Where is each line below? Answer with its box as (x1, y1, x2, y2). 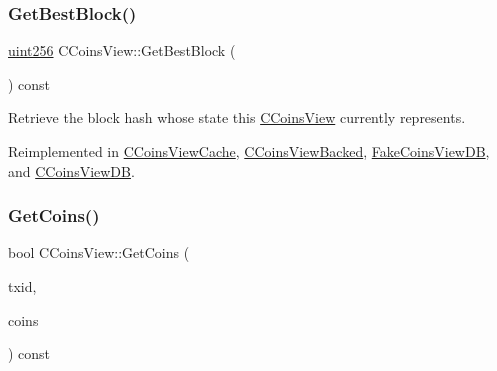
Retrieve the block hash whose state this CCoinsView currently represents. (8, 107, 466, 128)
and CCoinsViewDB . (8, 160, 135, 181)
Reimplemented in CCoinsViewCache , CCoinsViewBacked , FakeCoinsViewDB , (8, 141, 490, 161)
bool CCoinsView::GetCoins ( (8, 242, 190, 263)
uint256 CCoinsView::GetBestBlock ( (8, 40, 236, 61)
